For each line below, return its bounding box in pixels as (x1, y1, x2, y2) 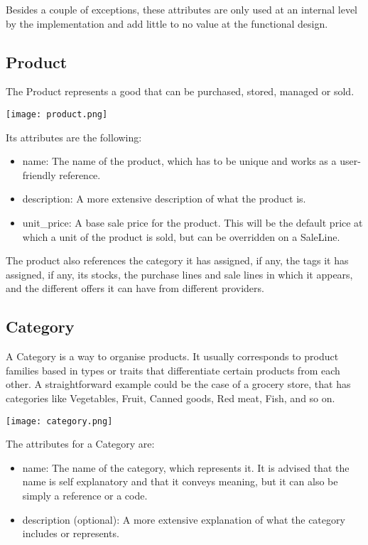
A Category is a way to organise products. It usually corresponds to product (6, 349, 339, 364)
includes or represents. (22, 526, 119, 541)
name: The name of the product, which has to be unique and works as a (22, 153, 337, 168)
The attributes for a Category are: (6, 436, 155, 451)
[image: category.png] (6, 416, 113, 426)
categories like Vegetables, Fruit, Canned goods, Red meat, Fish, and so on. (6, 390, 335, 405)
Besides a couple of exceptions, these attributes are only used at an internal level (6, 2, 358, 16)
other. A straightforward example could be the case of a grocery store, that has (6, 377, 351, 392)
